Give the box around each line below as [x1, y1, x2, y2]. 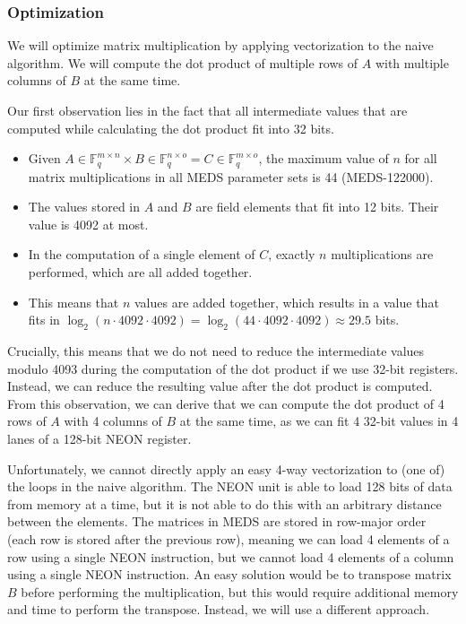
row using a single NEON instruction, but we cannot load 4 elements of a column [7, 547, 454, 566]
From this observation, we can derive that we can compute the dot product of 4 [7, 394, 444, 412]
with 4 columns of [64, 412, 162, 430]
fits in [28, 310, 60, 329]
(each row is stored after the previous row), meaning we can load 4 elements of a [7, 529, 450, 548]
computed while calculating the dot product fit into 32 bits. [7, 118, 334, 137]
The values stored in [28, 197, 141, 216]
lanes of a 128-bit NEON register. [7, 429, 192, 447]
